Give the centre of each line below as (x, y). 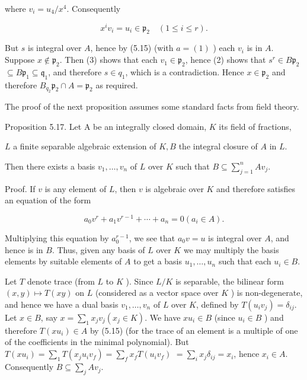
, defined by (217, 304)
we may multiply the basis (231, 249)
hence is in (24, 249)
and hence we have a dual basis (62, 304)
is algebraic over (175, 188)
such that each (245, 261)
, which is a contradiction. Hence (185, 71)
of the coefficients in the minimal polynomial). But (97, 342)
